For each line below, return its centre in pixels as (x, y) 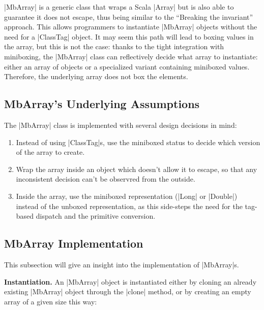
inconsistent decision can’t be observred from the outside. (106, 179)
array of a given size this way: (51, 301)
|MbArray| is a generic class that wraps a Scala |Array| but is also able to (119, 7)
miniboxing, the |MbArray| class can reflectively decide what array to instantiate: (131, 56)
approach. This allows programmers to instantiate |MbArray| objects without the (131, 27)
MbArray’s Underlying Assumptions (102, 104)
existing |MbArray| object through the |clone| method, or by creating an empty (128, 291)
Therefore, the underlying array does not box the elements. (96, 76)
